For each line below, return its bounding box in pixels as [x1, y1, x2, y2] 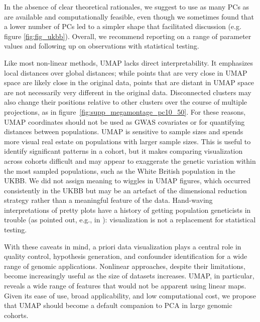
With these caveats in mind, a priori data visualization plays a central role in [4, 241, 241, 251]
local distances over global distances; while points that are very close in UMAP [4, 67, 247, 78]
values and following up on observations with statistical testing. [4, 41, 199, 51]
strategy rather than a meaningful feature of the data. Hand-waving [4, 195, 213, 205]
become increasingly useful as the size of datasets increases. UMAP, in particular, [4, 270, 254, 281]
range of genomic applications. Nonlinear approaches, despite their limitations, [4, 260, 245, 271]
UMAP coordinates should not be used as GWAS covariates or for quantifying [4, 116, 245, 127]
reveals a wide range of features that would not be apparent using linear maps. [4, 280, 246, 291]
